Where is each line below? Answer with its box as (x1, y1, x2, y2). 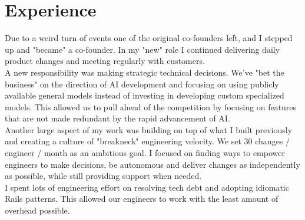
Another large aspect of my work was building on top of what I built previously (5, 123, 293, 136)
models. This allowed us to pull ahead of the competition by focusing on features (5, 100, 297, 113)
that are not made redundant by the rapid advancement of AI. (5, 112, 230, 124)
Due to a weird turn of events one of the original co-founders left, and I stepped (5, 32, 293, 44)
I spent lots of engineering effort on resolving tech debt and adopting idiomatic (5, 181, 289, 193)
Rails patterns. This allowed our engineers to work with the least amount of (5, 192, 279, 205)
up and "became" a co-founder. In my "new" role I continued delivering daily (5, 43, 280, 55)
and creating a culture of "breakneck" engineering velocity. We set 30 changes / (5, 135, 290, 147)
